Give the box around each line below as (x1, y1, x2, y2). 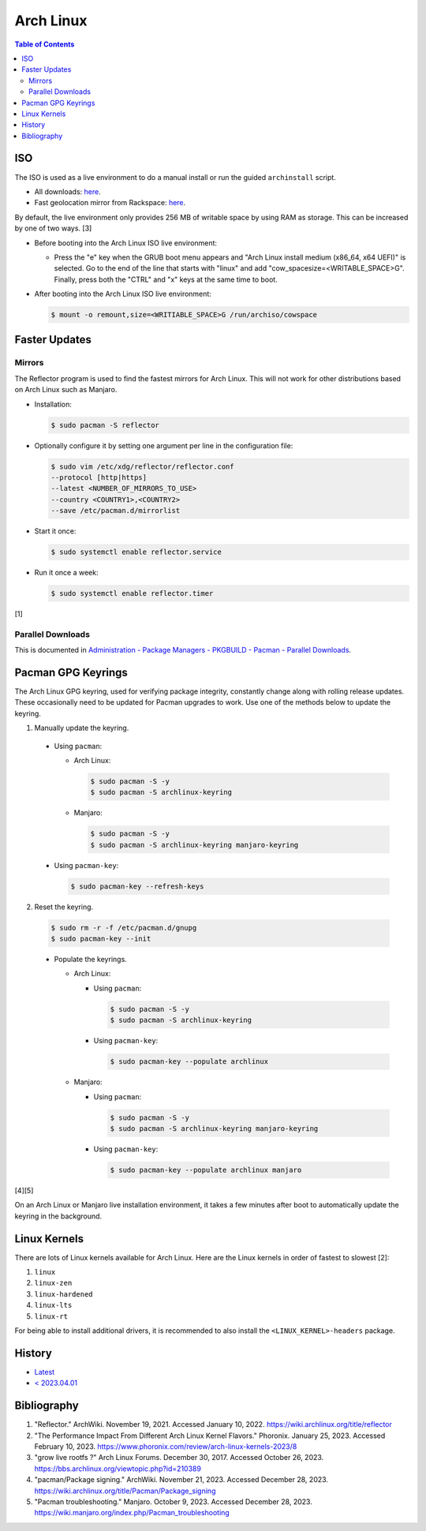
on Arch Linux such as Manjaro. (14, 385, 118, 395)
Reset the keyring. (34, 902, 94, 911)
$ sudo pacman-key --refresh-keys (70, 882, 204, 891)
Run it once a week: (34, 568, 99, 578)
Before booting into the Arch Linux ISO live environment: (34, 238, 217, 248)
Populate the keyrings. (54, 955, 128, 964)
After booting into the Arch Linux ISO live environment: (34, 289, 212, 299)
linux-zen (34, 1278, 73, 1288)
